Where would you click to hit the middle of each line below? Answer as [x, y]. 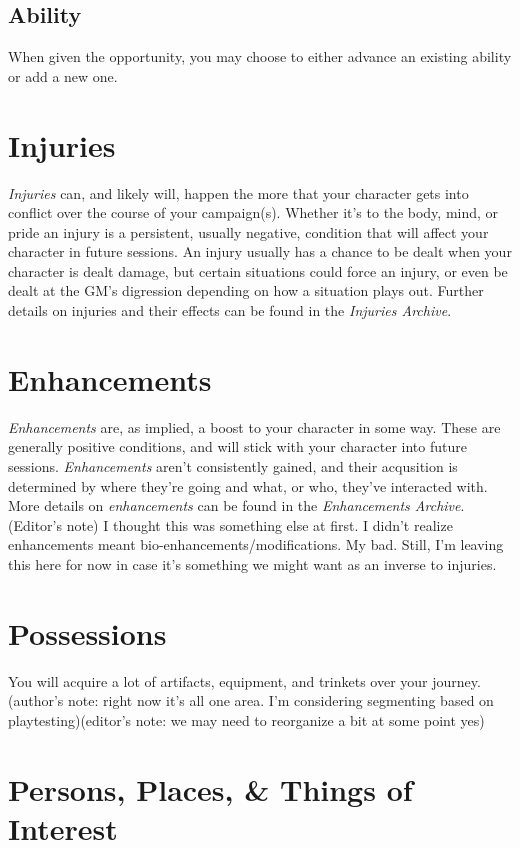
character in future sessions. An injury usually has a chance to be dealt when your [260, 251]
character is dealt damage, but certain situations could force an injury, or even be [258, 270]
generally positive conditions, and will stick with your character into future [237, 446]
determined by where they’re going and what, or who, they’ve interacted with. [248, 485]
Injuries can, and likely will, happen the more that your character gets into [238, 192]
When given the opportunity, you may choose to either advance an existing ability [260, 56]
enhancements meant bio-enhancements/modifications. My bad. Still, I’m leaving [256, 544]
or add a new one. [63, 75]
